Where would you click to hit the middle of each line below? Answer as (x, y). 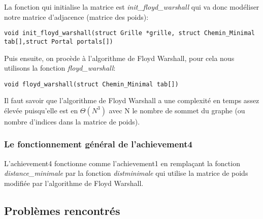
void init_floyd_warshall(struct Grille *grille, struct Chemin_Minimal (129, 33)
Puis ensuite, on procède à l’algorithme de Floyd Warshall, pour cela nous (119, 58)
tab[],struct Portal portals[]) (59, 41)
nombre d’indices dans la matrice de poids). (72, 121)
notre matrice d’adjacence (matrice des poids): (76, 17)
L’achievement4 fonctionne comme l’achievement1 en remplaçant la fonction (122, 163)
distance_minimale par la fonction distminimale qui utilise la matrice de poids (126, 173)
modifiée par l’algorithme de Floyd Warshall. (74, 183)
